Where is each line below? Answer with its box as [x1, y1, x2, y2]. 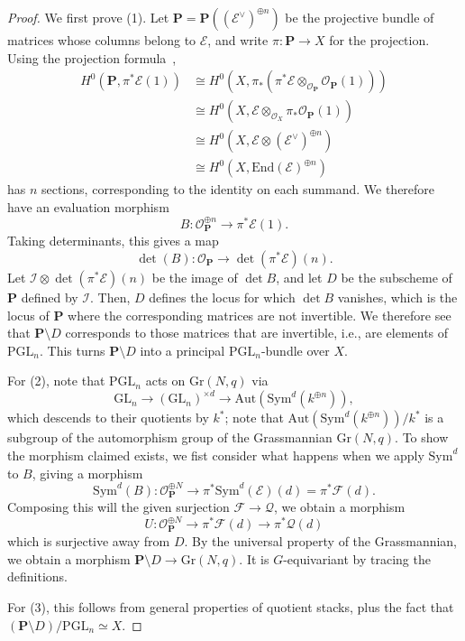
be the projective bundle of [285, 8, 434, 26]
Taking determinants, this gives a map [7, 231, 219, 250]
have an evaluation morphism [7, 197, 169, 216]
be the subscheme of [341, 267, 452, 286]
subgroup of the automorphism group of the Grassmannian [7, 428, 333, 447]
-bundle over [260, 340, 330, 359]
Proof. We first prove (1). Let [7, 8, 169, 26]
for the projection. [329, 31, 430, 49]
